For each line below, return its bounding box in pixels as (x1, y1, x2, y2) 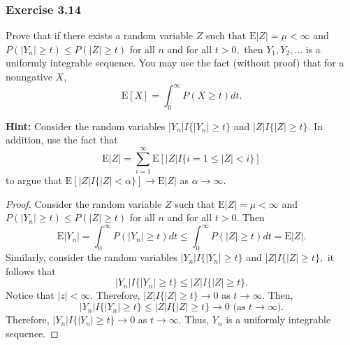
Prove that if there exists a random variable (6, 28, 194, 43)
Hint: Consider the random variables (6, 118, 166, 133)
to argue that (6, 173, 62, 188)
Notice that (6, 288, 54, 302)
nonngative (6, 69, 52, 83)
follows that (6, 263, 56, 278)
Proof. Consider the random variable (6, 196, 162, 211)
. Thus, (178, 312, 210, 327)
